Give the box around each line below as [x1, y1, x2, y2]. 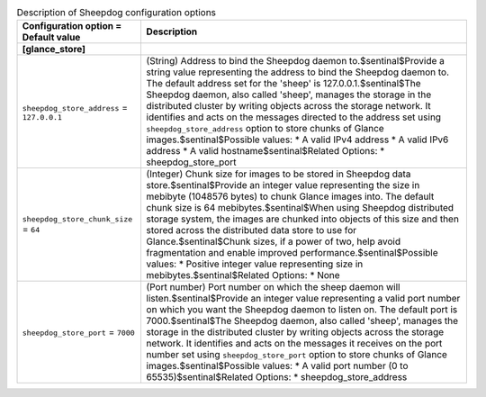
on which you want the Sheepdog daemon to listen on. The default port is [146, 303, 458, 316]
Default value [22, 32, 81, 44]
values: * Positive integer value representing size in [146, 257, 364, 270]
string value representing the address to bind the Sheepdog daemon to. [146, 66, 450, 78]
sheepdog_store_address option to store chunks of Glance [146, 122, 384, 135]
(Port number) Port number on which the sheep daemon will [146, 281, 400, 293]
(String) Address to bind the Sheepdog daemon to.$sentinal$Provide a [146, 55, 445, 68]
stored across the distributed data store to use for [146, 224, 357, 237]
